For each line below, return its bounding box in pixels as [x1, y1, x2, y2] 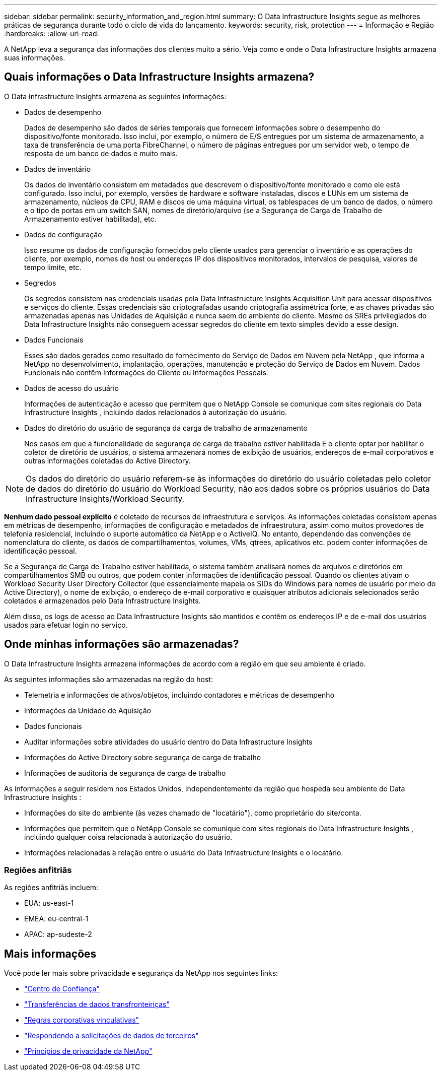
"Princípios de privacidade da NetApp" [24, 1047, 153, 1056]
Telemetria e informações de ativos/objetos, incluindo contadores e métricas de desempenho [24, 690, 335, 699]
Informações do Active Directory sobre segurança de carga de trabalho [24, 753, 261, 762]
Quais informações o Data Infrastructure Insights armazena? [4, 71, 315, 84]
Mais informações [4, 947, 97, 960]
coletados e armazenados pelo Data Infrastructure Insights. [4, 596, 201, 605]
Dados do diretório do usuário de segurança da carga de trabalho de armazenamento [24, 423, 308, 432]
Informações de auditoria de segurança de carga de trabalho [24, 768, 226, 777]
